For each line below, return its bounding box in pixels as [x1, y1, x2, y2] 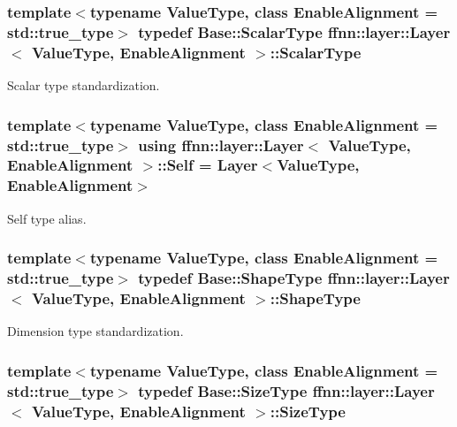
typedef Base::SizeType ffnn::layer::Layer [138, 379, 435, 401]
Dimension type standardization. [7, 322, 184, 340]
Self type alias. [7, 209, 87, 227]
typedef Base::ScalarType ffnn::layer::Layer [138, 20, 451, 42]
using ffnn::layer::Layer [138, 133, 304, 156]
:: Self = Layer [157, 154, 258, 176]
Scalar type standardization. [7, 76, 160, 95]
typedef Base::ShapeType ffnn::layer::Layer [138, 267, 450, 289]
